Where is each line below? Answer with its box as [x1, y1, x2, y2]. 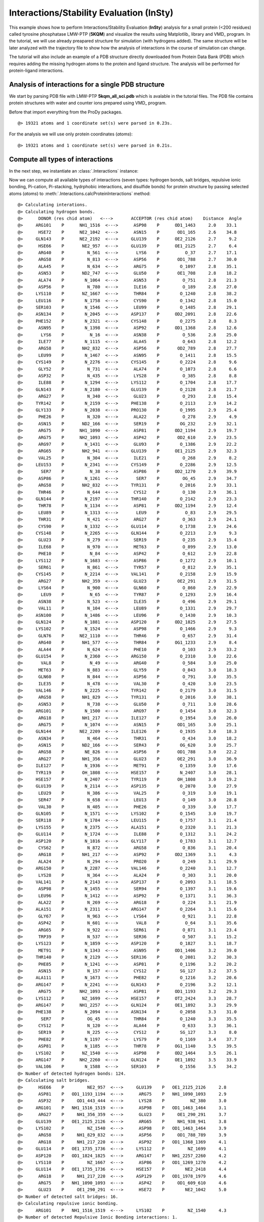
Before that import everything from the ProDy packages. [9, 109, 123, 115]
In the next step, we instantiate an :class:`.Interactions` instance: [9, 168, 139, 174]
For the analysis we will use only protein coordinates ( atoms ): [9, 131, 133, 137]
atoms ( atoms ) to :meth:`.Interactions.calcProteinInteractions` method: [9, 191, 151, 196]
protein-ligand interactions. [9, 67, 64, 73]
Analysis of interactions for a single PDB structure [9, 80, 165, 88]
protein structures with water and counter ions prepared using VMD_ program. [9, 100, 167, 106]
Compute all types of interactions [9, 155, 113, 163]
